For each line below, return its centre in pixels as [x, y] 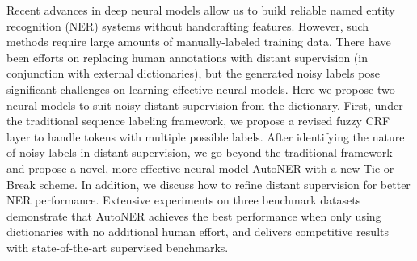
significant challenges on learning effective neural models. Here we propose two [201, 88]
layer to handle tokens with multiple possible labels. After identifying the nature [206, 136]
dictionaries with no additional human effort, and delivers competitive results [198, 232]
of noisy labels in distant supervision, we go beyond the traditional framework [200, 152]
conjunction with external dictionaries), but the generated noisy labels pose [194, 73]
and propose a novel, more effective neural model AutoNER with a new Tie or [200, 168]
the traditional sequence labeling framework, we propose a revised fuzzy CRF [198, 121]
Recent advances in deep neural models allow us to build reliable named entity [201, 10]
